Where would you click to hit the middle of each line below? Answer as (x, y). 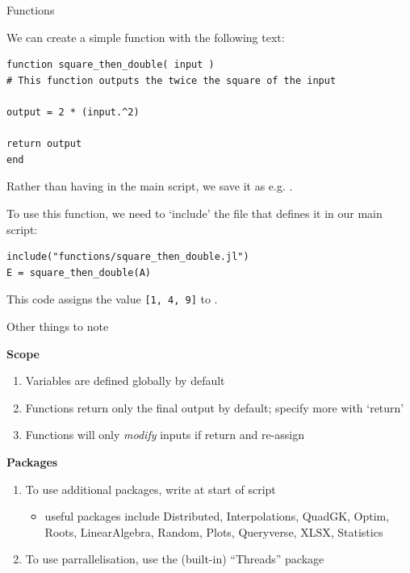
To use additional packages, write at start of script (151, 489)
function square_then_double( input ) (111, 65)
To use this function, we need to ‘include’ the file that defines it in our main (195, 213)
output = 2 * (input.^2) (73, 112)
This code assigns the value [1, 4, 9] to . (112, 299)
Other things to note (58, 326)
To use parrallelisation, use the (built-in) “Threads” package (175, 559)
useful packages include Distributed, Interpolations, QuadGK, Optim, (217, 516)
